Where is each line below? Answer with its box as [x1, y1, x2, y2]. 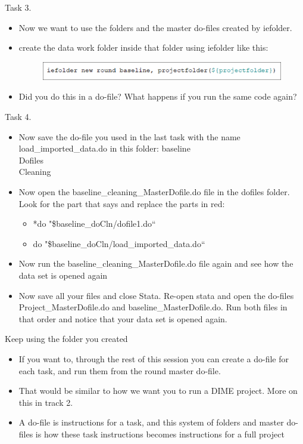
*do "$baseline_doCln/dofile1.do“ [33, 217, 156, 230]
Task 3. [5, 1, 32, 13]
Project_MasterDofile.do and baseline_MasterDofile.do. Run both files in [18, 301, 288, 313]
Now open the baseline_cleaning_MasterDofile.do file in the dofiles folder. [18, 186, 290, 198]
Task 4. [5, 110, 32, 123]
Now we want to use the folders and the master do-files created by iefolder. [18, 21, 292, 33]
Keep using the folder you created [5, 332, 128, 345]
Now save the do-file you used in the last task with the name [18, 130, 240, 143]
